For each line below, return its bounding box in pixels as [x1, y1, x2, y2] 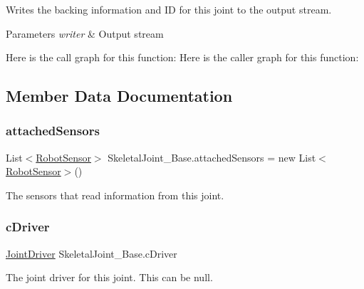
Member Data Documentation [6, 85, 233, 107]
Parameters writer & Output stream [6, 26, 164, 41]
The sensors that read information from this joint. [6, 187, 224, 202]
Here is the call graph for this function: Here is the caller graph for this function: [6, 50, 359, 65]
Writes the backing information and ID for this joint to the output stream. [6, 2, 332, 16]
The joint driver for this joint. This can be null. [6, 270, 213, 285]
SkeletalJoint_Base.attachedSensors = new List [108, 149, 316, 164]
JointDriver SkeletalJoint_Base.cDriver [6, 246, 177, 261]
